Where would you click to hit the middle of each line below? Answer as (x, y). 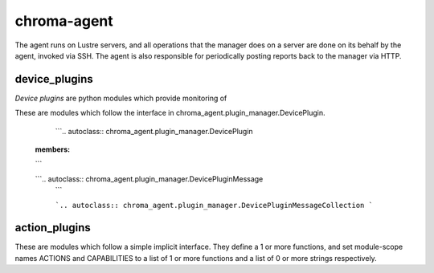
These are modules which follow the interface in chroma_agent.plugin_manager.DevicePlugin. (170, 113)
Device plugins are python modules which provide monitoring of (121, 98)
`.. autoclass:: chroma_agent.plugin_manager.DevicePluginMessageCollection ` (214, 205)
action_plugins (53, 228)
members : (53, 149)
